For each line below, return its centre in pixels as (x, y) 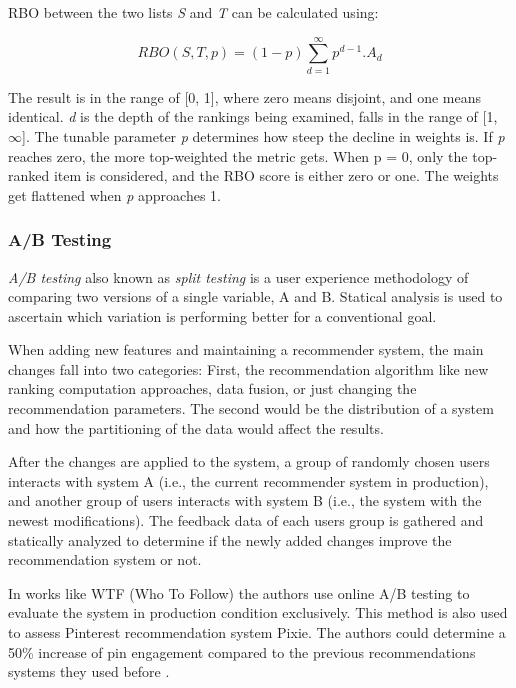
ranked (29, 175)
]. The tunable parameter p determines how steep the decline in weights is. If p (263, 135)
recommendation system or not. (105, 559)
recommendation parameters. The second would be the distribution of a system (251, 408)
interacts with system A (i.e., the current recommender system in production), (248, 480)
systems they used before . (89, 671)
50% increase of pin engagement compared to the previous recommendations (242, 651)
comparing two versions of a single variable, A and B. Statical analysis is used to (255, 296)
